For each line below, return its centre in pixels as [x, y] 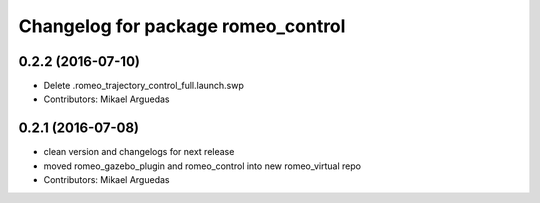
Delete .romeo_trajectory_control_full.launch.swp [144, 86]
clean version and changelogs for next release [139, 152]
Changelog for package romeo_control [182, 26]
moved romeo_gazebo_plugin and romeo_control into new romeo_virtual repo [202, 166]
